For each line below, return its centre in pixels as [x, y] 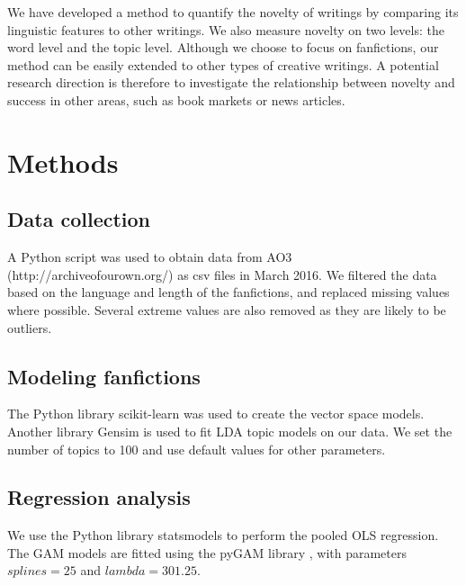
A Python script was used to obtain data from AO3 [150, 257]
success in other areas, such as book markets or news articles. [176, 99]
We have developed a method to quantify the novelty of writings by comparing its [233, 12]
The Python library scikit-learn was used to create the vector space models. [216, 414]
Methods [63, 162]
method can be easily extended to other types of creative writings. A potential [223, 64]
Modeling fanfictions [104, 376]
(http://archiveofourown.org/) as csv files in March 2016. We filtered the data [222, 274]
